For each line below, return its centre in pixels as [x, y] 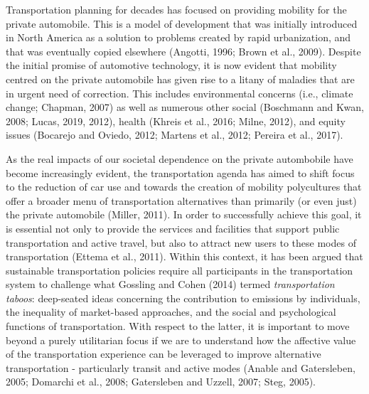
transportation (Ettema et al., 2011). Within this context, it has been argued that [184, 256]
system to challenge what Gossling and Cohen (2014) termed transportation [170, 284]
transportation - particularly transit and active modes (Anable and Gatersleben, [181, 367]
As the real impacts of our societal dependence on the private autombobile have [180, 158]
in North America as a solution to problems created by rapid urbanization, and [178, 37]
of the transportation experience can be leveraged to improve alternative [164, 354]
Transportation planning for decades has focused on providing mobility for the [176, 9]
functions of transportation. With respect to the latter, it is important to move [178, 326]
